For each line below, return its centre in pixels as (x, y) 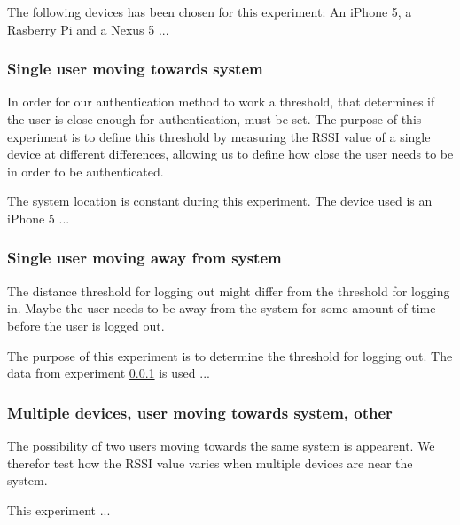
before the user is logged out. (86, 325)
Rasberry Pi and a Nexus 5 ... (88, 29)
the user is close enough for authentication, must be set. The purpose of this (214, 119)
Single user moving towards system (135, 69)
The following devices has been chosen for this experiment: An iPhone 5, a (210, 12)
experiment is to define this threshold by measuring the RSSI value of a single (219, 136)
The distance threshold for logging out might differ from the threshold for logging (229, 290)
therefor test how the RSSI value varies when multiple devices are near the (210, 462)
